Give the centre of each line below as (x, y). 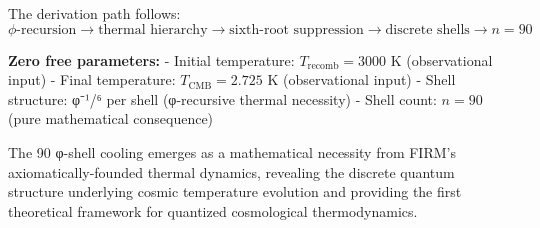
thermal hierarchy (153, 29)
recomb (323, 66)
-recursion (46, 29)
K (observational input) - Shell (361, 79)
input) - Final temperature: (92, 79)
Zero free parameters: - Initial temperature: (151, 59)
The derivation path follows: (94, 13)
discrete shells (427, 29)
